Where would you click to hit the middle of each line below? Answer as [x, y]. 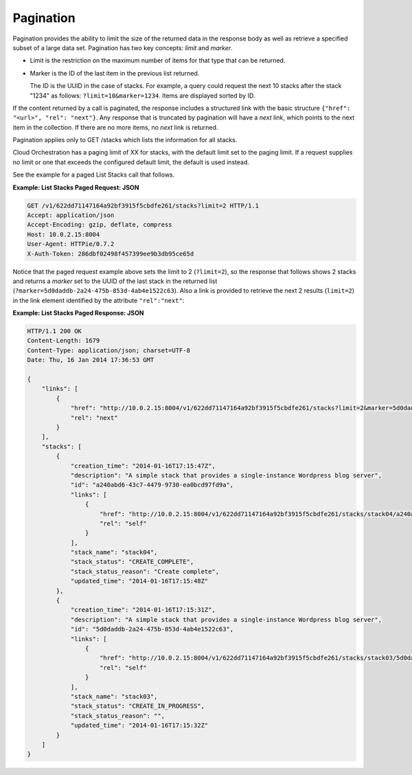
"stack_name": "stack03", [114, 696]
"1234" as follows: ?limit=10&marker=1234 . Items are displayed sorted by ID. [142, 96]
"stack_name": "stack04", [114, 552]
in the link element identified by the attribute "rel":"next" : [99, 300]
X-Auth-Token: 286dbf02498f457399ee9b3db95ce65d [111, 254]
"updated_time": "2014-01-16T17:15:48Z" [139, 581]
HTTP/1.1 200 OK [55, 331]
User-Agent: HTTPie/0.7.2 [71, 244]
